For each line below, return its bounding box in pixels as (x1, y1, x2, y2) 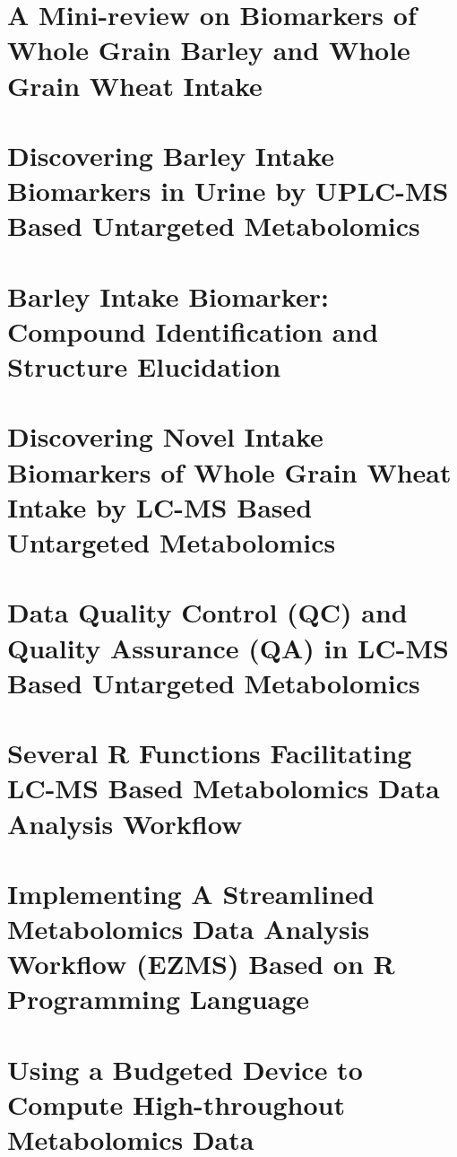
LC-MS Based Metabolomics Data (7, 770, 440, 806)
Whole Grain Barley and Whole (7, 31, 410, 68)
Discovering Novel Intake (7, 418, 323, 455)
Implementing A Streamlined (7, 874, 375, 911)
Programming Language (7, 980, 310, 1017)
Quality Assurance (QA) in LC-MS (7, 629, 449, 665)
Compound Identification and (7, 312, 379, 349)
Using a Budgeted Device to (7, 1050, 363, 1087)
